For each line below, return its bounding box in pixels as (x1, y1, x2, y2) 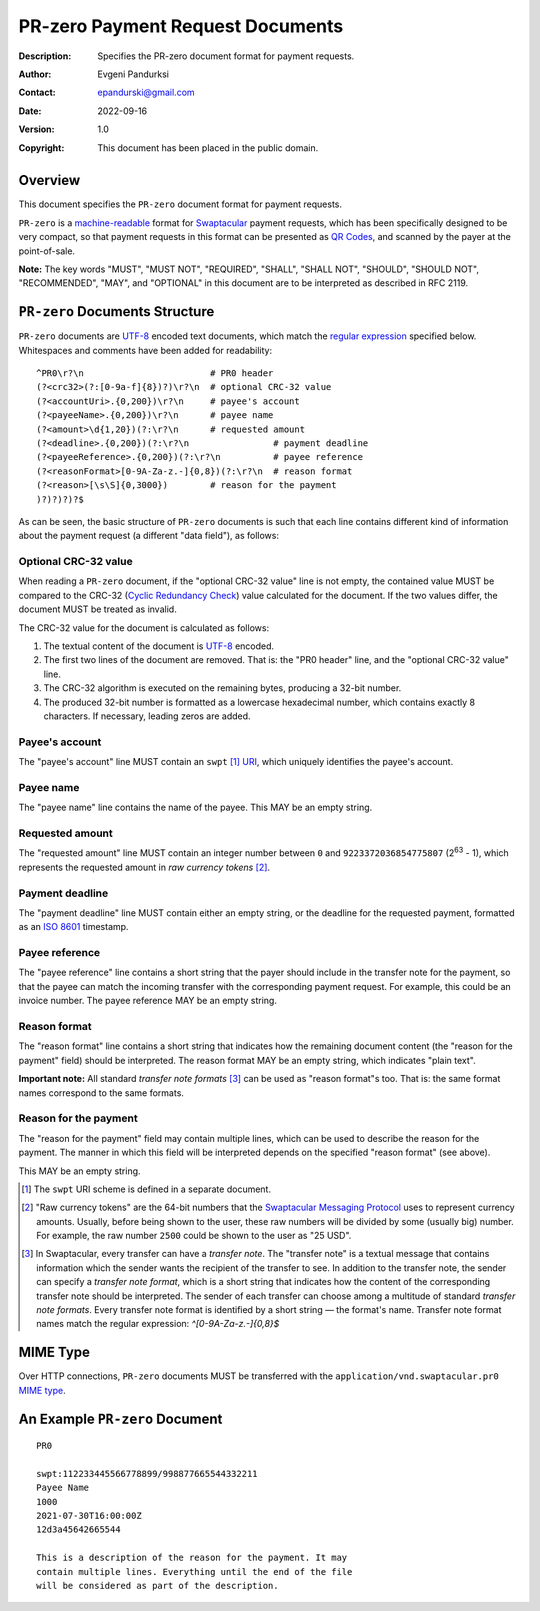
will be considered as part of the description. (36, 1580, 279, 1592)
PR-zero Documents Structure (18, 303, 215, 320)
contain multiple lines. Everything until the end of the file (36, 1566, 353, 1577)
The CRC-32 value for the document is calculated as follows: (18, 621, 270, 634)
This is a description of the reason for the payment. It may (36, 1552, 348, 1564)
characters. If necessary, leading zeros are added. (43, 710, 251, 722)
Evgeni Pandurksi (97, 68, 170, 80)
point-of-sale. (18, 245, 75, 257)
